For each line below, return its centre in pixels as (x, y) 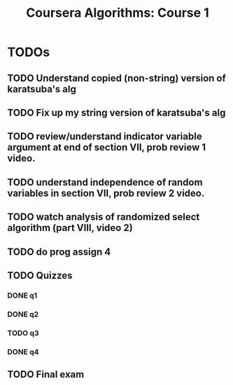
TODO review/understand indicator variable (105, 137)
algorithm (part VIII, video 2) (70, 228)
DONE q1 (22, 295)
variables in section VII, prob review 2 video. (106, 193)
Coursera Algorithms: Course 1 (118, 13)
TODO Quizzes (40, 275)
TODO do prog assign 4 (59, 252)
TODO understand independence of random (105, 182)
